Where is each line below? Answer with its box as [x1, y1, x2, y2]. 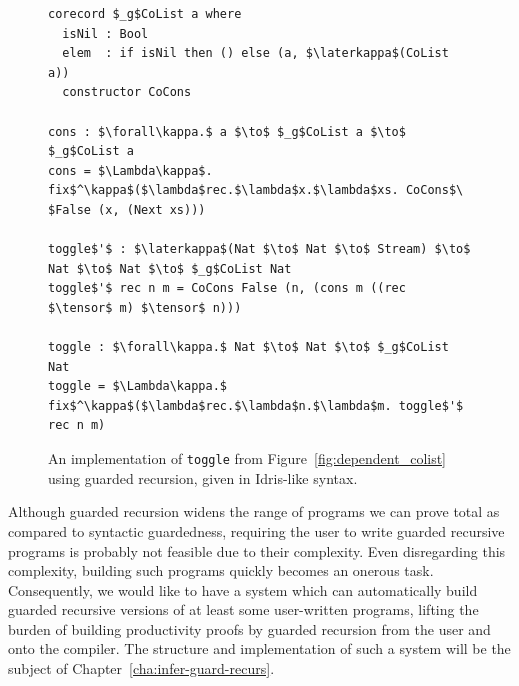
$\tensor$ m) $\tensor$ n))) [48, 300, 242, 315]
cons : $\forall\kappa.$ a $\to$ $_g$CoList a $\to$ [48, 124, 406, 139]
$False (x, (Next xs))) [48, 202, 206, 217]
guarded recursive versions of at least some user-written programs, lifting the [8, 599, 479, 620]
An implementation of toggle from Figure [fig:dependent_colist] [48, 448, 447, 469]
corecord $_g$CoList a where [48, 7, 242, 21]
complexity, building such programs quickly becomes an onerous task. [8, 560, 434, 581]
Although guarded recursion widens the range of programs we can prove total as [8, 501, 500, 522]
